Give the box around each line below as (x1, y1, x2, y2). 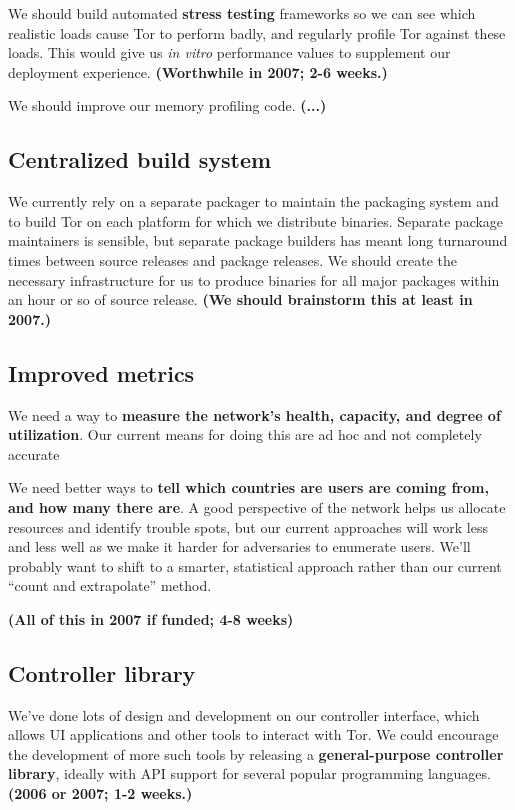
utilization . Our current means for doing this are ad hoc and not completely (8, 424, 482, 445)
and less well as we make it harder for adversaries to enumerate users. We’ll (8, 536, 471, 557)
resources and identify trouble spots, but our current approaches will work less (8, 516, 488, 537)
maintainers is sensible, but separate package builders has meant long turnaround (8, 230, 508, 251)
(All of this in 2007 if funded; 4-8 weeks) (8, 608, 294, 629)
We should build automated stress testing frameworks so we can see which (8, 3, 476, 23)
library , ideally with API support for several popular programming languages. (8, 763, 491, 784)
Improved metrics (8, 357, 195, 388)
